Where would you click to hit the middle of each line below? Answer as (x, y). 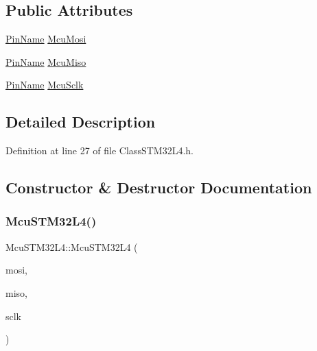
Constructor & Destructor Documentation (159, 187)
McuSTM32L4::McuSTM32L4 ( (72, 246)
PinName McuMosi (46, 39)
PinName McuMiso (46, 61)
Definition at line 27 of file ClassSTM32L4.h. (99, 150)
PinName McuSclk (45, 85)
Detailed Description (81, 122)
